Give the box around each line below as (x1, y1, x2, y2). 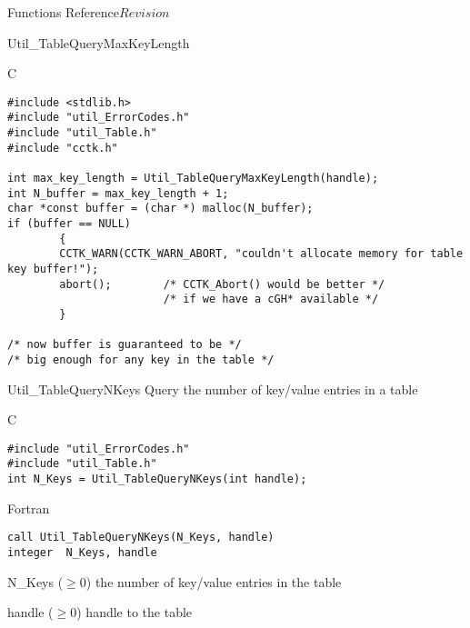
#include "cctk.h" (7, 141, 118, 155)
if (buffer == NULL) (7, 217, 132, 231)
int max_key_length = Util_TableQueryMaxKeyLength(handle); (7, 172, 379, 185)
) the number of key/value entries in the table (85, 572, 342, 591)
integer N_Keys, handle (7, 546, 157, 559)
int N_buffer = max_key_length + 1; (7, 186, 229, 200)
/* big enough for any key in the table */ (7, 353, 275, 366)
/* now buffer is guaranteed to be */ (7, 338, 242, 352)
